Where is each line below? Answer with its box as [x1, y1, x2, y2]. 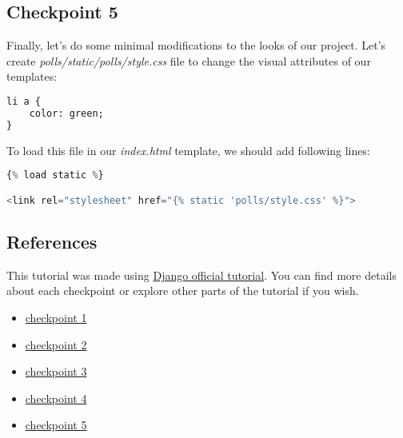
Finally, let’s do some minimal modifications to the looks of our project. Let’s [6, 37, 386, 54]
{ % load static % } [6, 169, 104, 181]
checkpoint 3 [25, 363, 87, 380]
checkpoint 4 [25, 389, 87, 406]
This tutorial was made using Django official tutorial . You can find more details [6, 266, 397, 283]
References [6, 229, 98, 253]
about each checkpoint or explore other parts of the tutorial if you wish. [6, 282, 359, 299]
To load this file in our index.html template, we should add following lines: [6, 141, 370, 158]
